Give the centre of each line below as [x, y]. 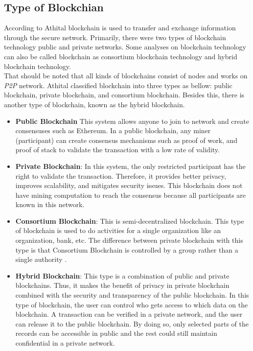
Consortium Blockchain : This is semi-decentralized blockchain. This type [130, 221]
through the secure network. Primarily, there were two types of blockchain [115, 37]
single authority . [41, 259]
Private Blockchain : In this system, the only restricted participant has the [130, 166]
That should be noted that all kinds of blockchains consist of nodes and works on [126, 76]
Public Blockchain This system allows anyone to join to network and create [132, 121]
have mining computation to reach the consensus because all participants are [131, 195]
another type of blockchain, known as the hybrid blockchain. [94, 104]
